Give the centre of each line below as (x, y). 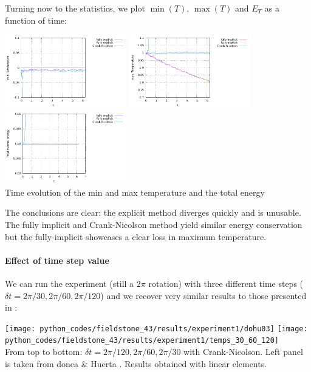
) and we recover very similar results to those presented (203, 295)
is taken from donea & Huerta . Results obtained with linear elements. (136, 363)
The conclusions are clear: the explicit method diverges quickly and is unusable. (153, 212)
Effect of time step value (57, 260)
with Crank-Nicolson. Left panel (243, 352)
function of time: (36, 20)
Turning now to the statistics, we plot (75, 8)
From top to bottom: (44, 352)
